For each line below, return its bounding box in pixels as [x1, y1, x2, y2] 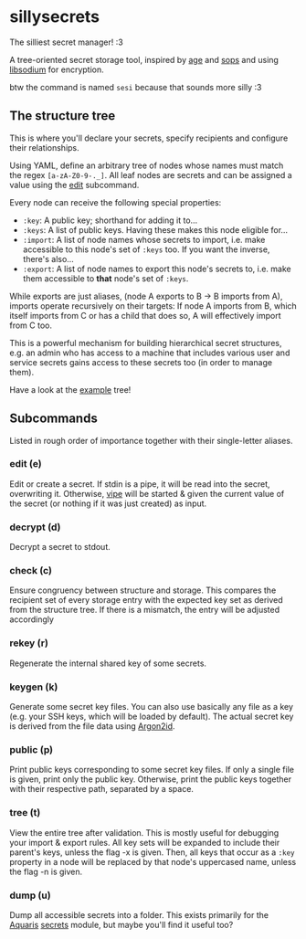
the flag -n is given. [9, 866, 83, 877]
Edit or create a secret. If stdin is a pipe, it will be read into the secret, [9, 478, 271, 490]
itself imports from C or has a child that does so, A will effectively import [9, 310, 281, 321]
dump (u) [9, 889, 52, 902]
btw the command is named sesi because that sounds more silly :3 [9, 81, 262, 92]
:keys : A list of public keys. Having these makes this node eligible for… [22, 224, 289, 235]
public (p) [9, 743, 53, 755]
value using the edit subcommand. [9, 179, 140, 190]
